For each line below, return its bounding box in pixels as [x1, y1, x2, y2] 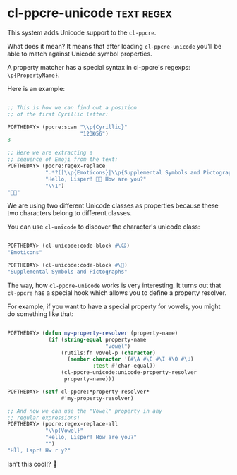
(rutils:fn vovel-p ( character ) [61, 349, 157, 356]
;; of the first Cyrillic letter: [7, 111, 109, 118]
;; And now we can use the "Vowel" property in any [7, 407, 162, 414]
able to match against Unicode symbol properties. [7, 49, 153, 58]
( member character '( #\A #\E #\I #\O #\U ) [67, 356, 194, 363]
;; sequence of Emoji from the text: [7, 156, 119, 163]
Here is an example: [7, 84, 66, 92]
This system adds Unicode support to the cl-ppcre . [7, 28, 157, 37]
